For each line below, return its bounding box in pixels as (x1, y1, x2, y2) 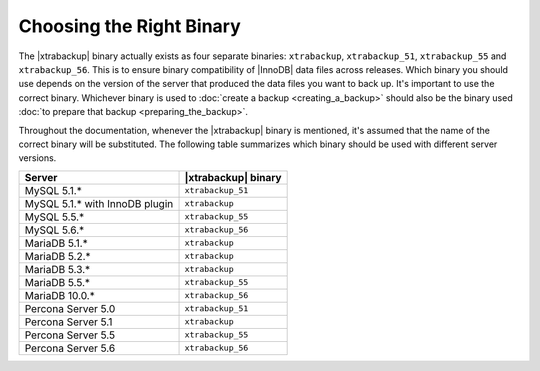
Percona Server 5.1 (24, 315, 113, 329)
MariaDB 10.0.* (24, 288, 95, 302)
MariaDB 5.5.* (24, 275, 90, 289)
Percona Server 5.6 (24, 341, 116, 355)
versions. (18, 152, 57, 164)
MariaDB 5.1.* (24, 236, 89, 250)
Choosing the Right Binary (18, 15, 242, 37)
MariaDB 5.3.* (24, 262, 91, 276)
